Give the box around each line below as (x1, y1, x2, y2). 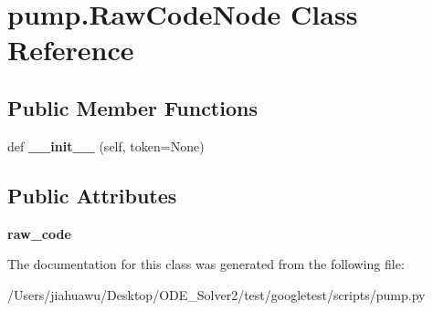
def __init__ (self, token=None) (7, 136, 205, 155)
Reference (7, 31, 134, 68)
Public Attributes (7, 181, 177, 209)
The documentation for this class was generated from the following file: (7, 254, 405, 274)
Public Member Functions (7, 93, 258, 121)
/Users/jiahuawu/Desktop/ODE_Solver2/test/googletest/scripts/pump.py (7, 285, 426, 304)
